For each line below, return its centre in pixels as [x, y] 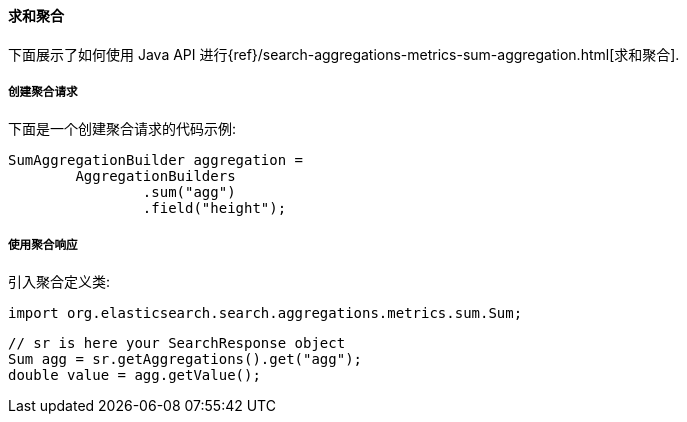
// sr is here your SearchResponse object [177, 343]
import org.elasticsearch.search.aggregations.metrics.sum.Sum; [265, 313]
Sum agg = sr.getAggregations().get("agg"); [185, 359]
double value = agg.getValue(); [134, 375]
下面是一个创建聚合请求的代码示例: [122, 129]
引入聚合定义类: [59, 282]
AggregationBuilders [155, 176]
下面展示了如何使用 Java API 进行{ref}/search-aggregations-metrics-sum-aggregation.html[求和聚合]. [344, 54]
